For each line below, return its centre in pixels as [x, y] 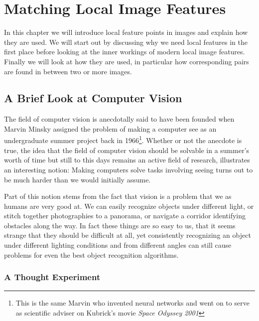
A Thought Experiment [52, 277]
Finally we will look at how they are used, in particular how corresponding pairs [127, 61]
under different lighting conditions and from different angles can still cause [118, 245]
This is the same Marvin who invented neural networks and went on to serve [132, 303]
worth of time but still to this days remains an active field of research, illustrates [127, 160]
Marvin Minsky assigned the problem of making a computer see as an [110, 128]
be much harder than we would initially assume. [77, 179]
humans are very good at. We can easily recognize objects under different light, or [129, 206]
